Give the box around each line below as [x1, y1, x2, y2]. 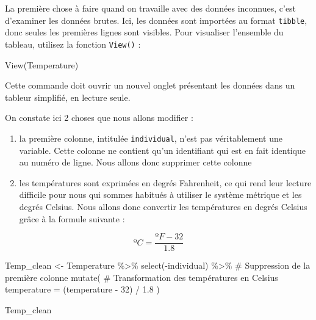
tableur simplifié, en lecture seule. [5, 90, 131, 103]
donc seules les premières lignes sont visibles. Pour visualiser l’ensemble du [5, 26, 284, 38]
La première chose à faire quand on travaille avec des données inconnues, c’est [5, 2, 296, 14]
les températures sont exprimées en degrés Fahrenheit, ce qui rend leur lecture [19, 176, 312, 189]
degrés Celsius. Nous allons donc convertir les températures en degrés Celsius [19, 200, 307, 213]
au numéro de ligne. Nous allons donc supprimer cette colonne [19, 156, 252, 169]
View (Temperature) [5, 58, 79, 71]
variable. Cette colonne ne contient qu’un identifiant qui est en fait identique [19, 144, 306, 156]
